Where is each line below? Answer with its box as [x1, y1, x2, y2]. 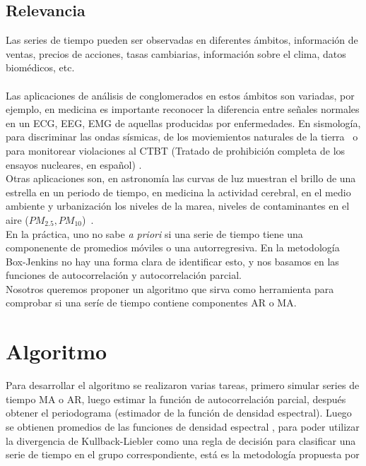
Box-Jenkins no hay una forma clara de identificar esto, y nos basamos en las [6, 253, 339, 268]
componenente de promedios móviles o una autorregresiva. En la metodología [6, 240, 340, 255]
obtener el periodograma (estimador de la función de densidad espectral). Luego [6, 405, 352, 420]
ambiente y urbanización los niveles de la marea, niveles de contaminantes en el [6, 198, 350, 213]
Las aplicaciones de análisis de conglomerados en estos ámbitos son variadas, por [6, 88, 355, 102]
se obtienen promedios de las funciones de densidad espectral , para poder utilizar [6, 419, 360, 434]
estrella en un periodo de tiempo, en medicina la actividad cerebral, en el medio [6, 184, 351, 199]
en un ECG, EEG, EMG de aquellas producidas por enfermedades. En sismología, [6, 115, 361, 130]
